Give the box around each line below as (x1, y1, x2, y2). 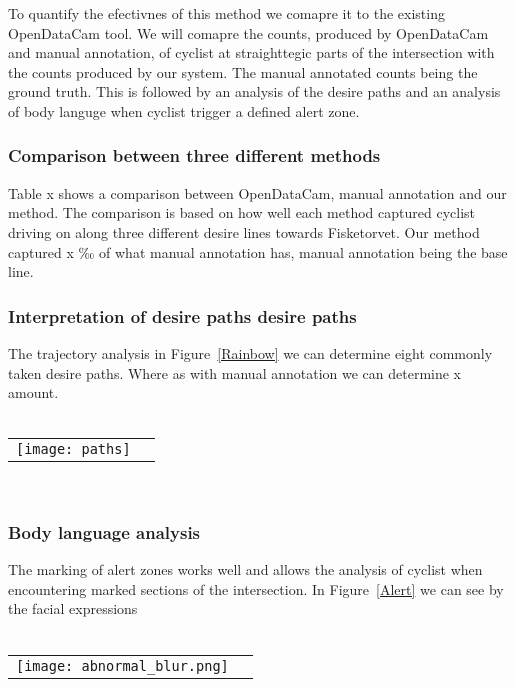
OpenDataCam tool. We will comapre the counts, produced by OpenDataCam (8, 22, 489, 43)
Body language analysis (8, 519, 201, 544)
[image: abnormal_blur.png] (16, 657, 229, 674)
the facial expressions (8, 598, 138, 619)
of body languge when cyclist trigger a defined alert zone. (8, 100, 360, 121)
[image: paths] (16, 441, 131, 458)
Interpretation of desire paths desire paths (8, 303, 357, 328)
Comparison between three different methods (8, 143, 381, 168)
